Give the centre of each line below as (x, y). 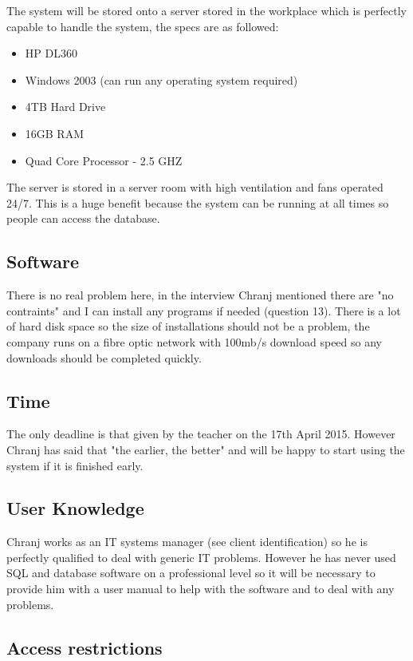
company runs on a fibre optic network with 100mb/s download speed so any (194, 341)
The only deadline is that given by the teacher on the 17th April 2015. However (201, 434)
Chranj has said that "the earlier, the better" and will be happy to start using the (206, 449)
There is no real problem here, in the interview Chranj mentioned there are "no (200, 295)
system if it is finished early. (75, 465)
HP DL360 (51, 53)
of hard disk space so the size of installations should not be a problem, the (188, 326)
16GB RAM (55, 133)
